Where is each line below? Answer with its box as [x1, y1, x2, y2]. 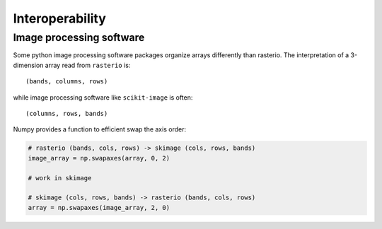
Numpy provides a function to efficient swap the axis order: [13, 125, 187, 134]
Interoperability [13, 11, 106, 26]
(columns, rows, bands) [25, 110, 108, 117]
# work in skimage [28, 174, 92, 182]
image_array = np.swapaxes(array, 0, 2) [28, 154, 170, 162]
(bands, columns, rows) [25, 78, 108, 86]
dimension [13, 61, 44, 69]
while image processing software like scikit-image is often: [13, 93, 193, 102]
